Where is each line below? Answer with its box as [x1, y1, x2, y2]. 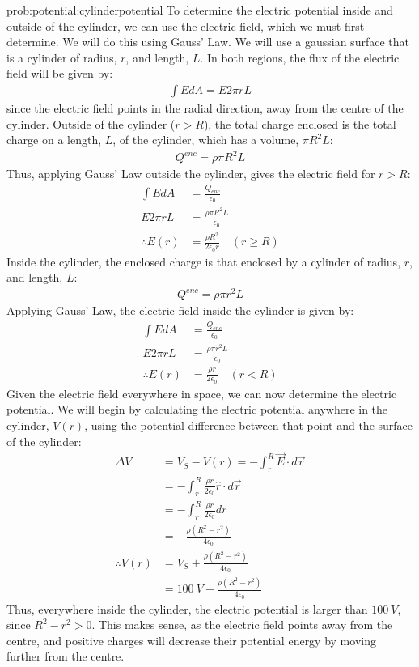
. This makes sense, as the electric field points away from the [91, 616, 393, 633]
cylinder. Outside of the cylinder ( [6, 115, 176, 132]
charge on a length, [6, 131, 102, 148]
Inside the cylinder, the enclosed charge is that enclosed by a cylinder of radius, [6, 253, 401, 270]
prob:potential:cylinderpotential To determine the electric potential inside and [6, 2, 393, 18]
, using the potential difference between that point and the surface [84, 417, 413, 434]
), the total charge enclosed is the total [203, 115, 396, 132]
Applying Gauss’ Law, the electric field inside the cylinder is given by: [6, 302, 354, 319]
